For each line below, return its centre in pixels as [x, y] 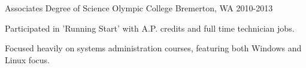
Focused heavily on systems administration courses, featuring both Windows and [153, 48]
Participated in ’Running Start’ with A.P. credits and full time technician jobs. [150, 28]
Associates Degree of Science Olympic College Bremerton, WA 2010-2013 [139, 8]
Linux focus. [27, 59]
